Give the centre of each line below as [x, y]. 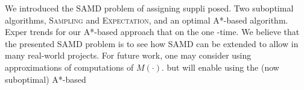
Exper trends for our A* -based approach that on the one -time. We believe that [152, 32]
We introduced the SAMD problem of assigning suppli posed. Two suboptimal [149, 8]
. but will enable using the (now [220, 67]
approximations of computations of [69, 67]
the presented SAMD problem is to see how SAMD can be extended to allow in [152, 43]
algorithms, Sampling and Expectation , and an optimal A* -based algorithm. [147, 20]
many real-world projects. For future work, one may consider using [128, 55]
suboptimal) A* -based [46, 79]
